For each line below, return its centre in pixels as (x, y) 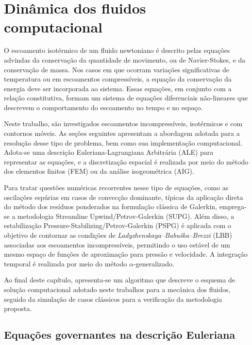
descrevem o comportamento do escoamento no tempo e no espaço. (103, 107)
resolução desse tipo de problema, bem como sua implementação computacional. (123, 142)
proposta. (18, 308)
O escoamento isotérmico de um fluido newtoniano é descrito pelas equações (117, 50)
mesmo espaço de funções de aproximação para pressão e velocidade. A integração (126, 254)
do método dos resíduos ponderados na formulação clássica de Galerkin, (110, 206)
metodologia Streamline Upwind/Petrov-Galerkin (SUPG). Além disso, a (126, 216)
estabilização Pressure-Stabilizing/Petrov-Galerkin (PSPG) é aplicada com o (118, 225)
